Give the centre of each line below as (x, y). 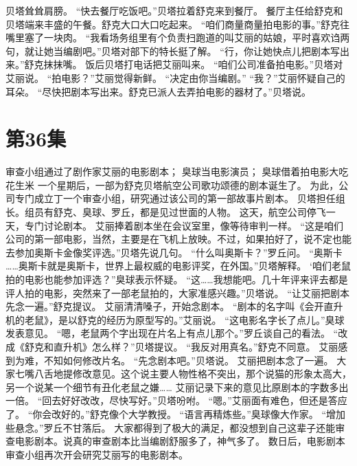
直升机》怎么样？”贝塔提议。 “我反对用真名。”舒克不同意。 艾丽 (196, 346)
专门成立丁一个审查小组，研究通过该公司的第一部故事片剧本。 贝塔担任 (175, 198)
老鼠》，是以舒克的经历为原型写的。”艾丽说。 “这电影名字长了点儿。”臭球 (184, 319)
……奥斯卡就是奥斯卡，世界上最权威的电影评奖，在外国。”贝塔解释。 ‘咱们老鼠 (178, 266)
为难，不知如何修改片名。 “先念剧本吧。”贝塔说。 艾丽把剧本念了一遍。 (174, 360)
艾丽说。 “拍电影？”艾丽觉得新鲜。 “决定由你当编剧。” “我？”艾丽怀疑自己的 (175, 77)
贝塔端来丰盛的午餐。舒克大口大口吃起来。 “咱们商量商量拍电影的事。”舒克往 (177, 24)
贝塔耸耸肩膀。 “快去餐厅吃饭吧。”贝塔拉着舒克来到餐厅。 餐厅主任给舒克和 (174, 10)
